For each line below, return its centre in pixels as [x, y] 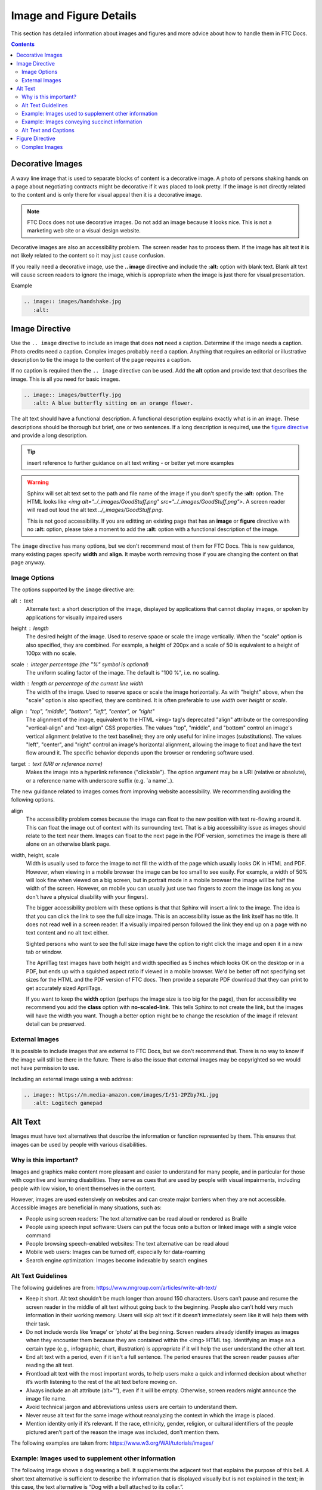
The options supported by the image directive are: [73, 589]
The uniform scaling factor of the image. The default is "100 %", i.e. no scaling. [123, 672]
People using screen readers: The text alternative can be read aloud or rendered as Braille [137, 1218]
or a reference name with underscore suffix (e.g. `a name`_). [100, 780]
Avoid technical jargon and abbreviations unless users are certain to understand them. [132, 1407]
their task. [38, 1324]
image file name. [46, 1399]
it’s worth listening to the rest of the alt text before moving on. [102, 1382]
